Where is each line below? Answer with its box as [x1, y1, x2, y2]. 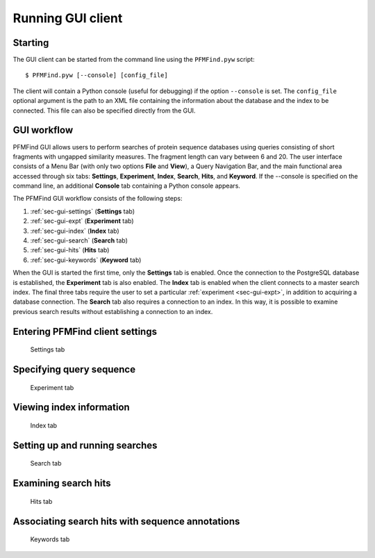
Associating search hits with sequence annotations [12, 515, 240, 527]
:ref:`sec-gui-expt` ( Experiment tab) [30, 217, 135, 225]
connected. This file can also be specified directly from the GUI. [12, 106, 196, 115]
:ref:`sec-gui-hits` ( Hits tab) [30, 246, 110, 254]
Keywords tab [30, 535, 70, 543]
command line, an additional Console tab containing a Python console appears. [12, 181, 241, 190]
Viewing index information [12, 402, 130, 413]
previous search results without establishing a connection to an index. [12, 307, 213, 315]
